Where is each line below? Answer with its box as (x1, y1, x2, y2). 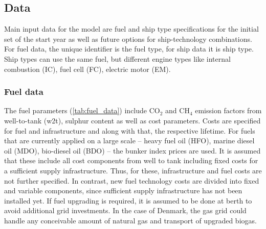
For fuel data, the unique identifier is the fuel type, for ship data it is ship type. (4, 43, 254, 54)
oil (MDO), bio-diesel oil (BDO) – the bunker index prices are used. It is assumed (4, 145, 261, 156)
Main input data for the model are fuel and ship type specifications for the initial (4, 23, 259, 34)
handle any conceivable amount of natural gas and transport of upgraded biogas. (4, 215, 257, 225)
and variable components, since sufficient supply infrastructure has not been (4, 185, 242, 196)
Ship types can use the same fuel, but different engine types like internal (4, 53, 231, 64)
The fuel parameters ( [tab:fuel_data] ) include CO (4, 105, 160, 116)
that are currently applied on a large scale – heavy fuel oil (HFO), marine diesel (4, 135, 255, 146)
